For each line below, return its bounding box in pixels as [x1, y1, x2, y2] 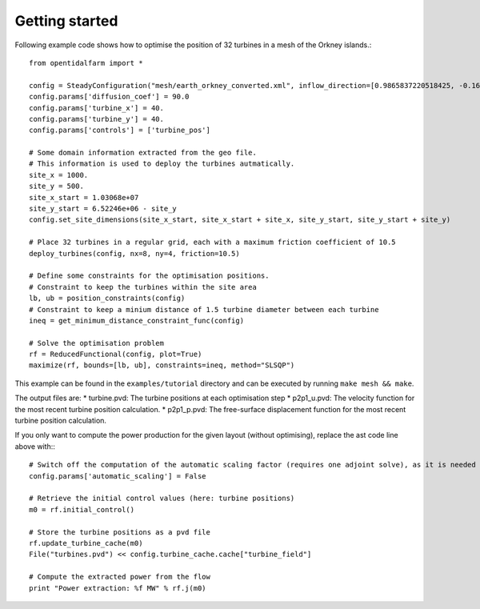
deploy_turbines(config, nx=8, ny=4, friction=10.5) [29, 249, 240, 258]
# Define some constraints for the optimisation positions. [29, 271, 270, 280]
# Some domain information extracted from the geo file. [29, 148, 258, 158]
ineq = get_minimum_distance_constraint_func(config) [29, 316, 244, 325]
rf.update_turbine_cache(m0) [29, 539, 143, 547]
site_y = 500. [29, 182, 84, 191]
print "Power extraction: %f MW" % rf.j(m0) [29, 583, 207, 592]
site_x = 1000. [29, 170, 89, 179]
